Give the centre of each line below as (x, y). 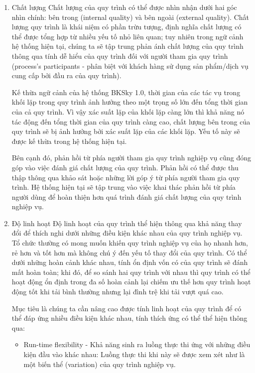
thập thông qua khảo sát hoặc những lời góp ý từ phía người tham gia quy (126, 177)
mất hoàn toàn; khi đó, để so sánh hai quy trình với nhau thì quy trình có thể (131, 272)
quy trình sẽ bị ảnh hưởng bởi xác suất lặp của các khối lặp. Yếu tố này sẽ (126, 131)
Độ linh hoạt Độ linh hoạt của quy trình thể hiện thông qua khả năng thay (127, 223)
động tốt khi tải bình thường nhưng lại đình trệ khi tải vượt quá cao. (118, 292)
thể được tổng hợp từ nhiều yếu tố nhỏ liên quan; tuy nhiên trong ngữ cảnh (127, 36)
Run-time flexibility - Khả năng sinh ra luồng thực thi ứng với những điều (137, 344)
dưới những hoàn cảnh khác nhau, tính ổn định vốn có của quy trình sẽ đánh (130, 262)
